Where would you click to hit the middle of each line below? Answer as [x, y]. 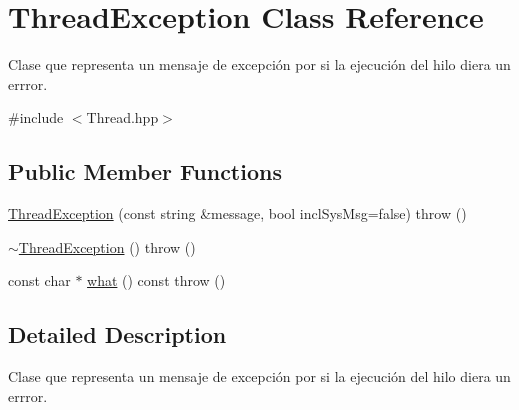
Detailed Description [117, 334]
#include [36, 117]
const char [39, 280]
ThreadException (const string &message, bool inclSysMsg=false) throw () [237, 213]
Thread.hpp [122, 117]
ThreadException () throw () [107, 246]
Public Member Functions [145, 171]
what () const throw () [156, 280]
